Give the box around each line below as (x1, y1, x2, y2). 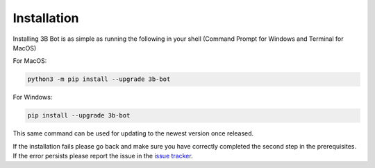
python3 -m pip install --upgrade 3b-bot (27, 75, 171, 83)
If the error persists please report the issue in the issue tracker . (12, 152, 194, 160)
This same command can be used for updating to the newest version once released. (12, 129, 254, 138)
